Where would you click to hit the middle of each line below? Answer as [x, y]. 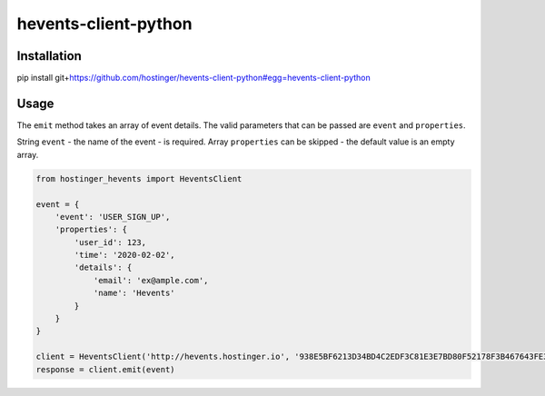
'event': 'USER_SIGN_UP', [113, 217]
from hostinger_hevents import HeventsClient [139, 178]
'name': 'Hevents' [134, 293]
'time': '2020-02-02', [125, 255]
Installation [49, 56]
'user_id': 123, [110, 242]
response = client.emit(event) [106, 369]
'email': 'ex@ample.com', [151, 280]
